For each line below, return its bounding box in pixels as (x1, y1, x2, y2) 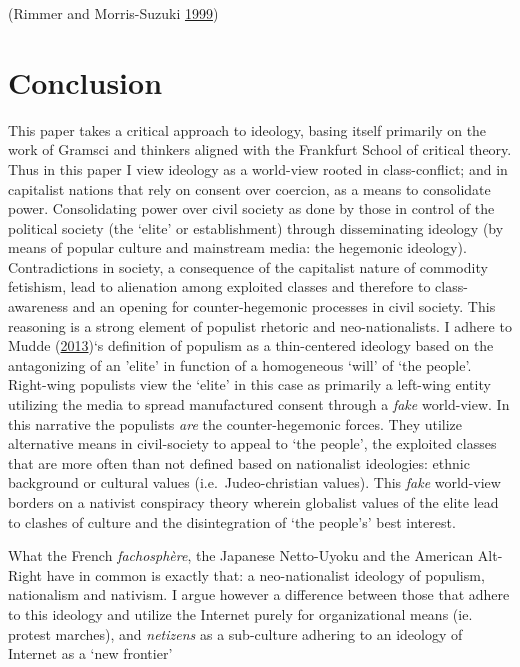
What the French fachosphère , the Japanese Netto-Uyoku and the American (8, 545, 474, 566)
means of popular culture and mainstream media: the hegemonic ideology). (8, 237, 467, 258)
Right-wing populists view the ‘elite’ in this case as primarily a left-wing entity (8, 374, 491, 395)
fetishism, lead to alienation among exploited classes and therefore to (8, 276, 431, 297)
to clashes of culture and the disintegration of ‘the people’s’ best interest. (8, 511, 456, 532)
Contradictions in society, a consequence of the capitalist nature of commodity (8, 256, 488, 277)
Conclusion (8, 61, 163, 102)
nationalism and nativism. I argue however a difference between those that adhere (8, 584, 510, 605)
